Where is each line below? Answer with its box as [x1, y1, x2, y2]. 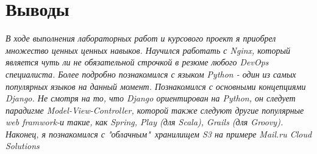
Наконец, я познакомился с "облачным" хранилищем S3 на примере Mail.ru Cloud [5, 127, 312, 140]
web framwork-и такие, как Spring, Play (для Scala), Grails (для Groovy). [5, 116, 283, 128]
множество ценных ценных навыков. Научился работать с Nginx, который [5, 43, 290, 56]
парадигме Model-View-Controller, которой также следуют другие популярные [5, 103, 304, 116]
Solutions [5, 139, 40, 152]
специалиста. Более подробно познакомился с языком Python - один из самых [5, 67, 296, 80]
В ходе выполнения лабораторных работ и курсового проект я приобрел [5, 32, 276, 45]
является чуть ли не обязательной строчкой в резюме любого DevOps [5, 56, 269, 68]
